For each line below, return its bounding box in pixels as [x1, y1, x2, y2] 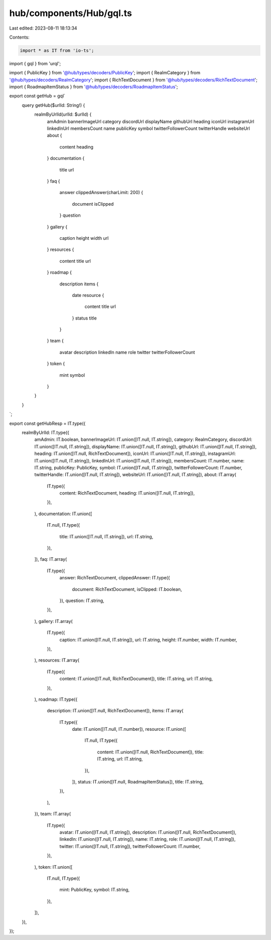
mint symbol [59, 372, 85, 378]
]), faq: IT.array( [34, 556, 67, 562]
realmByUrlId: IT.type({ [22, 429, 70, 435]
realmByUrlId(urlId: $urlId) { [34, 111, 92, 117]
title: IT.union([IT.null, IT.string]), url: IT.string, [59, 533, 154, 539]
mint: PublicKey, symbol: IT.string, [59, 887, 130, 893]
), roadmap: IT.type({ [34, 696, 78, 702]
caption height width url [59, 235, 109, 241]
